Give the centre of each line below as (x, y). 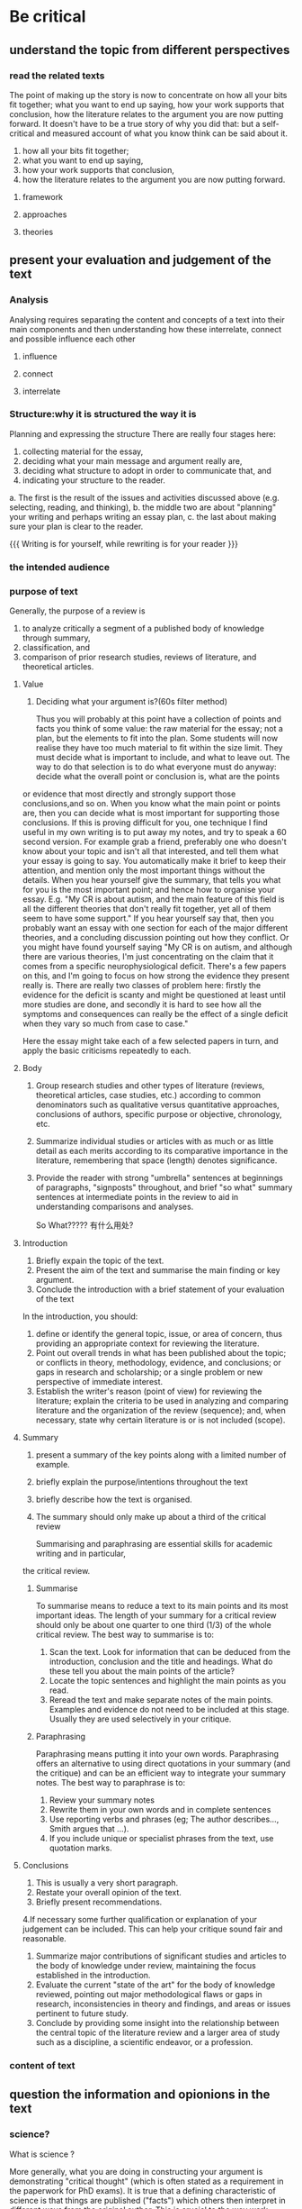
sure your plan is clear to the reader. (76, 526)
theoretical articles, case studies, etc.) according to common (148, 1095)
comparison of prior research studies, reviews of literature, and (139, 657)
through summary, (56, 638)
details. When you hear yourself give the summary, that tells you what (151, 880)
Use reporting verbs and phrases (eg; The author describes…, (164, 1819)
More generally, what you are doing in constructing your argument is (136, 2171)
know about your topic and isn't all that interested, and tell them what (150, 851)
